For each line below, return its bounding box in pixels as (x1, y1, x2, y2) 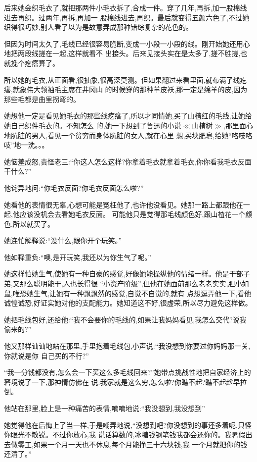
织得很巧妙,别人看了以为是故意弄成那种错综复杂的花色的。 (4, 22, 193, 32)
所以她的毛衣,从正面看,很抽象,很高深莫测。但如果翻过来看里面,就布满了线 (4, 74, 240, 85)
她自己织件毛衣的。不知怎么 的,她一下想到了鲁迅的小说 (4, 120, 181, 130)
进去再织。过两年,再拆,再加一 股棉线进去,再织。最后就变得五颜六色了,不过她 (4, 12, 250, 22)
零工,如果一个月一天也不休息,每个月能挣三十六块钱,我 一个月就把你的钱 (17, 439, 248, 449)
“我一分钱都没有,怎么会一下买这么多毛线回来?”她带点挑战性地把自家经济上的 (4, 367, 251, 377)
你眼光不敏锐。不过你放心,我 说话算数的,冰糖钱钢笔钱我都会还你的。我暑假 (4, 429, 246, 440)
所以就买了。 (12, 218, 54, 229)
